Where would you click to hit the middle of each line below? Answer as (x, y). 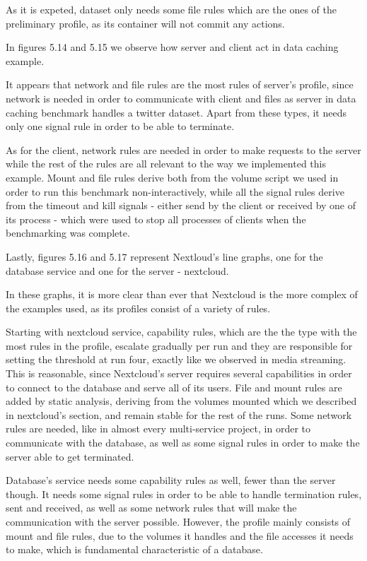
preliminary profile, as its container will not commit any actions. (145, 23)
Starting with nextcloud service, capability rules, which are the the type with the (181, 332)
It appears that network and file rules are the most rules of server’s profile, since (180, 84)
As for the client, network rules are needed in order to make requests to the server (183, 149)
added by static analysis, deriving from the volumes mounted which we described (181, 401)
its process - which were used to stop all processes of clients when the (156, 219)
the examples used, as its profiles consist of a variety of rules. (138, 308)
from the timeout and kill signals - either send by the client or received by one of (181, 205)
